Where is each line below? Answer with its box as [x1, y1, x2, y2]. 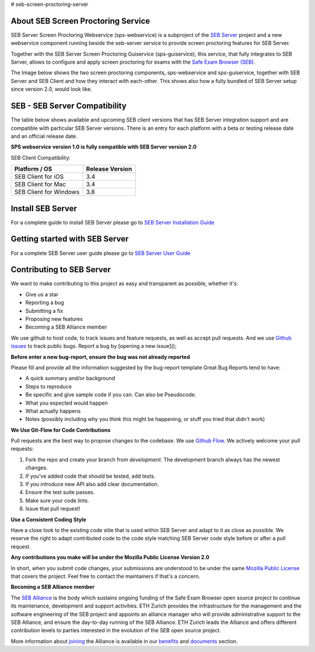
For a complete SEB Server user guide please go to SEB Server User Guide [10, 249, 191, 257]
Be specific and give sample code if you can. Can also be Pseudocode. [25, 391, 197, 398]
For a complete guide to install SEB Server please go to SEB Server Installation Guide [10, 219, 215, 226]
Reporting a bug [25, 299, 64, 306]
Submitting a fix [25, 307, 64, 314]
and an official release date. [10, 132, 78, 140]
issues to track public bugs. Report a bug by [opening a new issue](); [10, 343, 177, 350]
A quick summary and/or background [25, 375, 116, 382]
